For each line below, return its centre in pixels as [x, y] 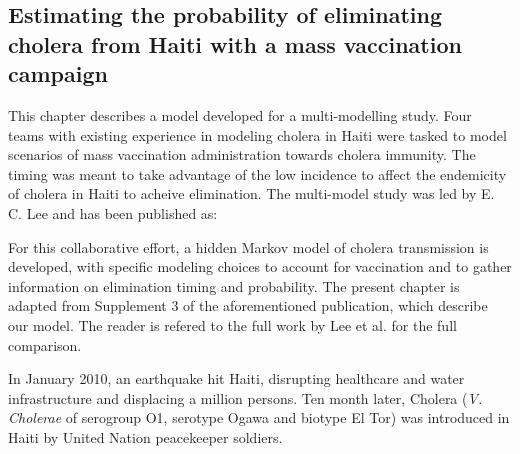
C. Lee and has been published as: [113, 212]
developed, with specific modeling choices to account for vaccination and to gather [260, 266]
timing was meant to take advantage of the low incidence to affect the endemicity [257, 173]
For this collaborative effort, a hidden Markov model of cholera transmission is [248, 246]
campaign [58, 73]
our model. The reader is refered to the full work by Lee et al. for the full [232, 324]
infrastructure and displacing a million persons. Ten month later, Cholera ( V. [245, 397]
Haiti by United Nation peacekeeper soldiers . [145, 436]
